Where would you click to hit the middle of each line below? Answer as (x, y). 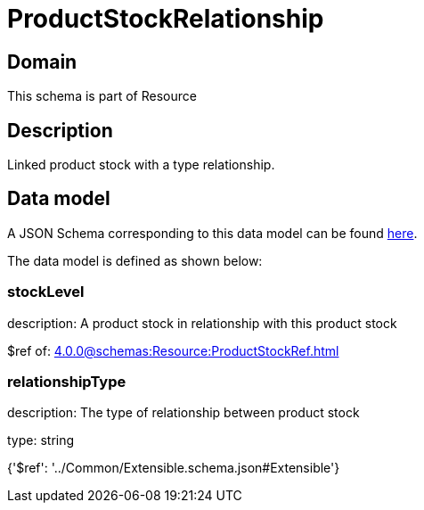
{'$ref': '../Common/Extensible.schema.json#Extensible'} (174, 468)
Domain (42, 62)
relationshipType (67, 381)
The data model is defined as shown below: (135, 260)
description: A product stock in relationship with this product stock (202, 323)
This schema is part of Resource (102, 96)
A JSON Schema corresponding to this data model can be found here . (212, 233)
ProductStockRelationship (166, 19)
